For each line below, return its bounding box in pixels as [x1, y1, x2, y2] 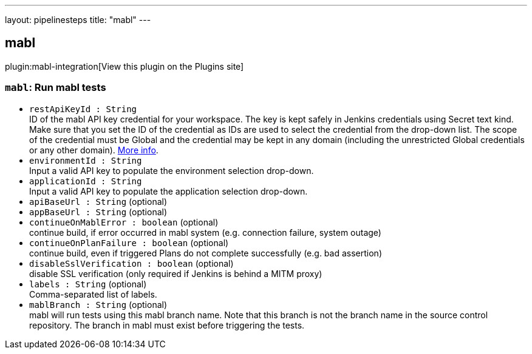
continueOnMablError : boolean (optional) [29, 216, 219, 227]
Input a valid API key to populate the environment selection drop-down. [29, 165, 314, 176]
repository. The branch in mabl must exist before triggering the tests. [29, 319, 305, 330]
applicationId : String [29, 176, 142, 186]
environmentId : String [29, 155, 142, 165]
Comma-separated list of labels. [29, 289, 157, 299]
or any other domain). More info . [29, 144, 159, 155]
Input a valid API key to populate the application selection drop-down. [29, 185, 308, 196]
